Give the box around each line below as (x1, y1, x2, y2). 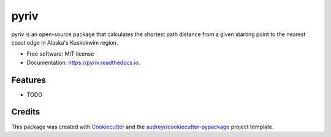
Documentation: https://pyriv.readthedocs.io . (26, 59, 140, 66)
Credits (11, 107, 40, 117)
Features (11, 75, 46, 85)
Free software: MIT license (26, 50, 94, 57)
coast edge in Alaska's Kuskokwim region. (11, 39, 118, 46)
